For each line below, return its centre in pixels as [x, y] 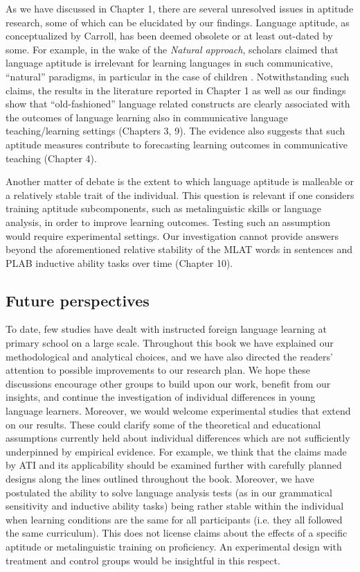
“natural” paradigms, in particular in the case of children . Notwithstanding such [178, 76]
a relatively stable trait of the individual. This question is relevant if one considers [180, 194]
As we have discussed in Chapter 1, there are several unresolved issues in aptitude [180, 8]
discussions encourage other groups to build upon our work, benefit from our [168, 383]
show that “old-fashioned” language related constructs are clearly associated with [178, 104]
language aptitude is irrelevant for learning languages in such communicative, [169, 63]
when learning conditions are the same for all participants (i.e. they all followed [174, 519]
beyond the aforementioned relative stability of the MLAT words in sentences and [179, 249]
